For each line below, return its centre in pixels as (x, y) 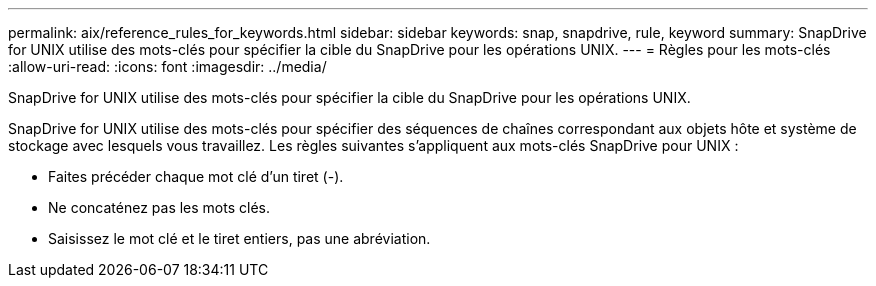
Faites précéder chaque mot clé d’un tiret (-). (196, 176)
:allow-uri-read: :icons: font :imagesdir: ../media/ (167, 66)
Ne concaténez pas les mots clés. (159, 207)
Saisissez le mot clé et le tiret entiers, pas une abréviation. (239, 238)
